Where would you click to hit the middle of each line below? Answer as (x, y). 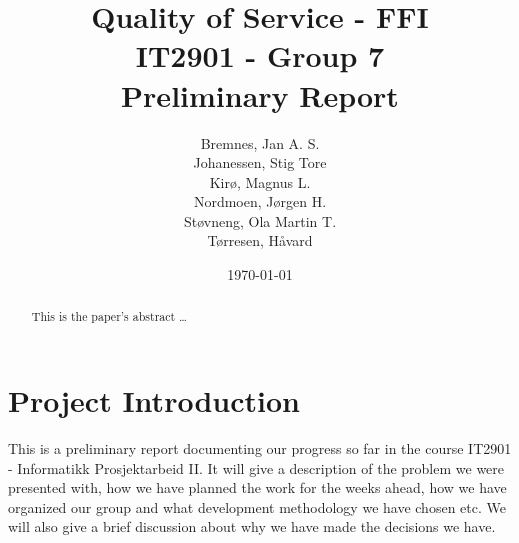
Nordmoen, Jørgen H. (260, 201)
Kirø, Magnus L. (260, 181)
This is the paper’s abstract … (109, 316)
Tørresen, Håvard (260, 240)
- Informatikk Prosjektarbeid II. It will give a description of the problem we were (256, 467)
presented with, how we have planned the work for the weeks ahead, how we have (257, 487)
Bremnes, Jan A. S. (260, 142)
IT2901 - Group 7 (260, 55)
